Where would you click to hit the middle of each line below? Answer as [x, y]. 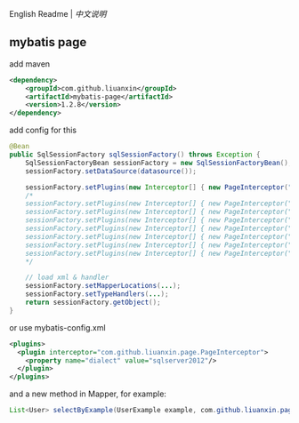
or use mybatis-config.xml [57, 327]
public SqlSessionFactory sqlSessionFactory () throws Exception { [135, 155]
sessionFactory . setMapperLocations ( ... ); [103, 286]
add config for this [43, 130]
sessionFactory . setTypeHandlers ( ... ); [97, 294]
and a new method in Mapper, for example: [88, 394]
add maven [30, 64]
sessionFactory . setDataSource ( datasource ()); [111, 171]
